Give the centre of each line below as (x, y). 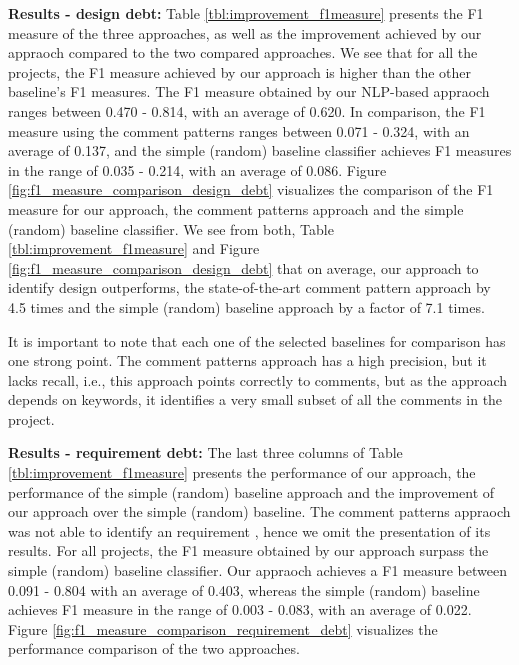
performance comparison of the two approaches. (154, 648)
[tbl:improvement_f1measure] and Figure (134, 248)
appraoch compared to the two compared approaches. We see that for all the (243, 52)
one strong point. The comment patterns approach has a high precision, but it (247, 360)
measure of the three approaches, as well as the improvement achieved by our (245, 32)
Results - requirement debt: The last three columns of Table (205, 452)
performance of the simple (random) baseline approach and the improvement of (251, 491)
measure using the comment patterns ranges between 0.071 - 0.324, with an (239, 130)
